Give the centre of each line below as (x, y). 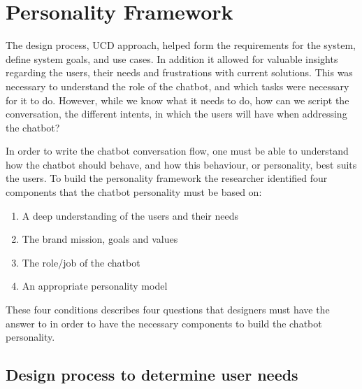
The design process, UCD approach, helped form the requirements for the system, (181, 45)
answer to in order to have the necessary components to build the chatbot (164, 323)
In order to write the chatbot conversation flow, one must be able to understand (177, 151)
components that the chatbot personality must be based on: (134, 192)
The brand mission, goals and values (100, 239)
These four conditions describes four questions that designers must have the (168, 310)
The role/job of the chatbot (81, 262)
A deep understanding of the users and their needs (130, 215)
